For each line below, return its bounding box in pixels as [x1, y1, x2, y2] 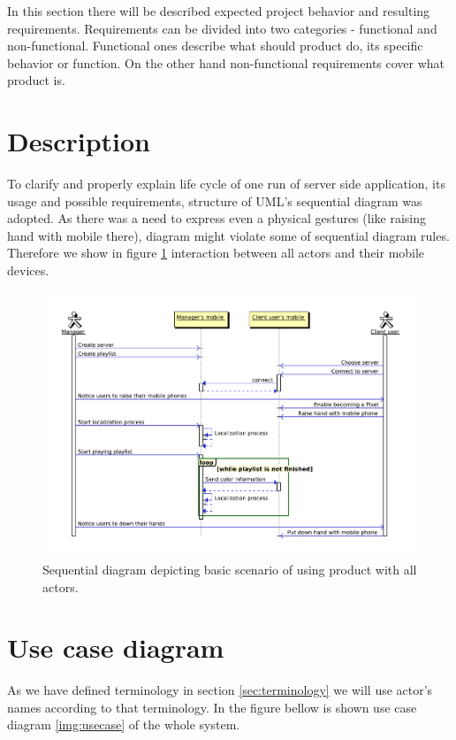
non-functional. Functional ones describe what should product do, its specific [7, 36, 423, 55]
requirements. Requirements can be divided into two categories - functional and [7, 19, 437, 37]
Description [7, 123, 151, 159]
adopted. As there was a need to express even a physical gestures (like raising [7, 209, 426, 227]
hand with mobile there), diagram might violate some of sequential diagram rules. [7, 226, 450, 244]
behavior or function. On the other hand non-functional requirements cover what [7, 53, 445, 72]
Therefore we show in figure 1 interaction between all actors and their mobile [7, 243, 425, 262]
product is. [7, 71, 65, 89]
